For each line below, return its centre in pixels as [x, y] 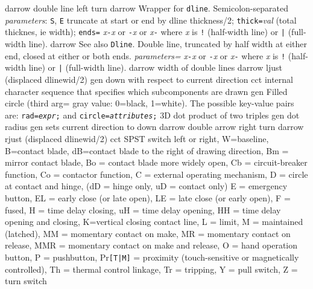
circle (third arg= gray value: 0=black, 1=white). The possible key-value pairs [150, 103]
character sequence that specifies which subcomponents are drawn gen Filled [146, 91]
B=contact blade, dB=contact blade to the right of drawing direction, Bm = [147, 150]
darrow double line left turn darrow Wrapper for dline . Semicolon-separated [147, 8]
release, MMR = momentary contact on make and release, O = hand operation [151, 245]
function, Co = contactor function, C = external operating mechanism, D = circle [156, 174]
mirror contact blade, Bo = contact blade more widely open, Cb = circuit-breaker [156, 162]
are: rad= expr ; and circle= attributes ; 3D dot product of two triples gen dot [152, 115]
